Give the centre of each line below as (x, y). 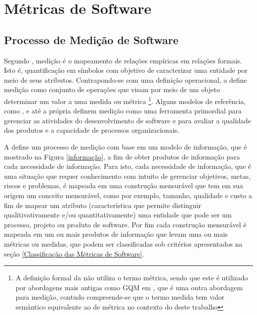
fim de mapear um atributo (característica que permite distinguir (103, 205)
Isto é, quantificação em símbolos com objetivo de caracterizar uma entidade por (126, 70)
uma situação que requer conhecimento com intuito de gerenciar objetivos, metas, (127, 176)
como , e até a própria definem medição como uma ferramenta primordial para (123, 111)
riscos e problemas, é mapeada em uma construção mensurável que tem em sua (124, 185)
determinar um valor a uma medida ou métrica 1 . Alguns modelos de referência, (125, 100)
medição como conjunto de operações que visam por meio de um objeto (112, 89)
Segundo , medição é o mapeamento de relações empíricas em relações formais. (123, 60)
